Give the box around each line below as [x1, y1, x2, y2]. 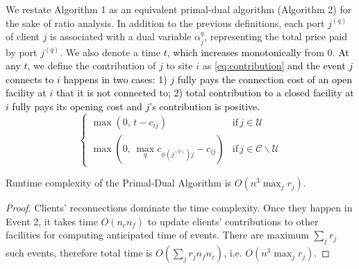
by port [6, 44, 37, 59]
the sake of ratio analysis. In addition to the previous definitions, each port [6, 15, 325, 30]
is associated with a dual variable [50, 29, 192, 44]
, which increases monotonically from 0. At [167, 44, 349, 59]
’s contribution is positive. [149, 98, 260, 113]
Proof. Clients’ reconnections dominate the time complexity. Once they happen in [6, 200, 353, 215]
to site [166, 58, 193, 73]
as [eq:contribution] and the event [202, 58, 346, 73]
